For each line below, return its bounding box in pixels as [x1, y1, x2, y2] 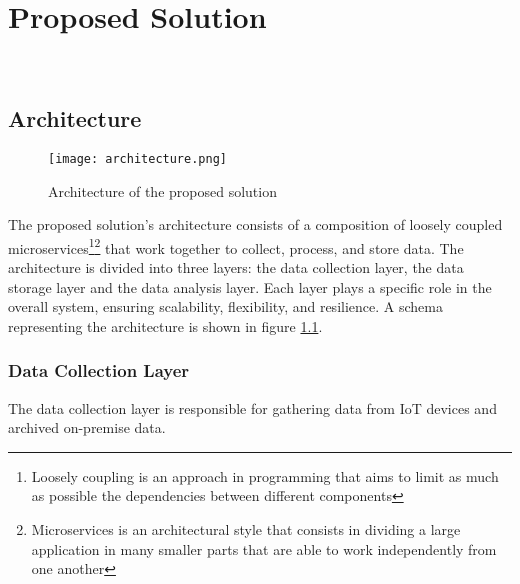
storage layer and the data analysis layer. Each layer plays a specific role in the [8, 276, 492, 297]
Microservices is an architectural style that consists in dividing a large [31, 518, 461, 539]
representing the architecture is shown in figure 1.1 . [8, 315, 323, 336]
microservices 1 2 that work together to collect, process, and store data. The [8, 234, 464, 258]
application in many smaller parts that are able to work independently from [31, 538, 497, 559]
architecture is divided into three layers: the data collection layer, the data [8, 257, 464, 278]
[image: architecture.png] [48, 151, 227, 166]
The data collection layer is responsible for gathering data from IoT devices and [8, 397, 497, 418]
